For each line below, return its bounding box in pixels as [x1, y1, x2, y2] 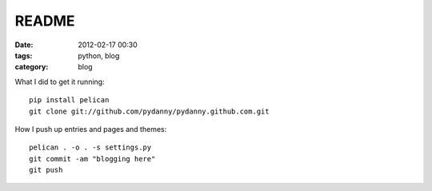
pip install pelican [29, 96, 110, 105]
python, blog [78, 50, 120, 60]
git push [29, 165, 63, 175]
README [14, 12, 75, 30]
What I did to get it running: [14, 77, 105, 86]
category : [14, 62, 49, 72]
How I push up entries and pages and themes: [14, 124, 167, 133]
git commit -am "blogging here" [29, 154, 156, 163]
